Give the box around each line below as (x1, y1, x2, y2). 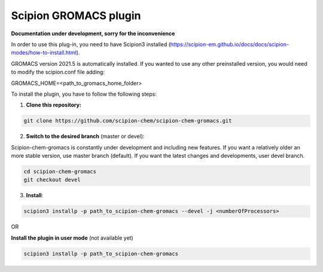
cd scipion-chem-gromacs (23, 168, 97, 175)
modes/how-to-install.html (11, 49, 77, 56)
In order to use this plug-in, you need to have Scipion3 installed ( (11, 41, 170, 48)
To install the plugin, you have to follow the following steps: (11, 90, 157, 97)
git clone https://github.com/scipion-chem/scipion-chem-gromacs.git (23, 117, 232, 124)
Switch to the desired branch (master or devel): (26, 133, 145, 140)
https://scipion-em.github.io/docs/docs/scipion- (170, 41, 290, 48)
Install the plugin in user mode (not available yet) (11, 234, 134, 242)
